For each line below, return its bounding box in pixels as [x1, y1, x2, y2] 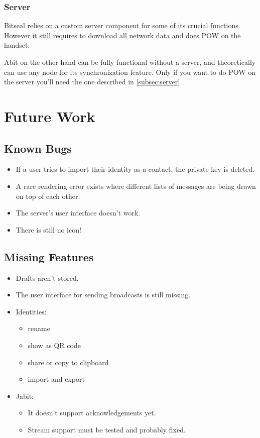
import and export [28, 374, 85, 384]
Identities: [16, 306, 47, 316]
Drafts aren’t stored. [16, 272, 79, 283]
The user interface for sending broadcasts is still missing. [16, 289, 191, 300]
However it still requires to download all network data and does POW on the [4, 30, 241, 40]
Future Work [4, 105, 95, 126]
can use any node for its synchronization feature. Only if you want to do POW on [4, 66, 256, 77]
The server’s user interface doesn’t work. [16, 207, 141, 218]
